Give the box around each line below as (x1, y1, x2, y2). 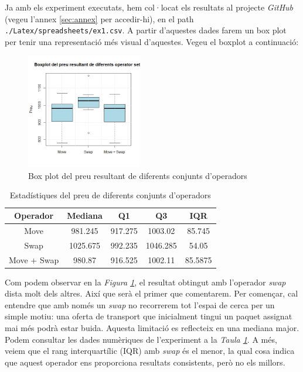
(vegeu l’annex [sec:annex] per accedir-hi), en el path (5, 12, 194, 25)
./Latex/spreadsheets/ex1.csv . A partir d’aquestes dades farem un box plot (5, 24, 287, 36)
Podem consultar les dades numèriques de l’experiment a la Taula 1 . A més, (5, 333, 277, 345)
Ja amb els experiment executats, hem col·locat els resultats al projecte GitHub (5, 1, 294, 13)
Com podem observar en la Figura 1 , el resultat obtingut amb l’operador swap (5, 275, 286, 288)
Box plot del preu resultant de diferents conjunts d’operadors (28, 169, 247, 181)
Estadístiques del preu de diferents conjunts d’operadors (9, 189, 211, 201)
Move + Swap (9, 253, 59, 266)
